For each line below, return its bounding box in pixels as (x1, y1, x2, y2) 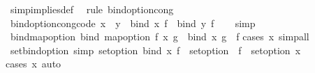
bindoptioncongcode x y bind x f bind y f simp (10, 15, 256, 30)
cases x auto (6, 56, 61, 71)
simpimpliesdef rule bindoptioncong (10, 2, 174, 16)
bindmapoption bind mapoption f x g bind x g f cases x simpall (10, 29, 309, 44)
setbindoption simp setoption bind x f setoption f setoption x (10, 42, 301, 57)
